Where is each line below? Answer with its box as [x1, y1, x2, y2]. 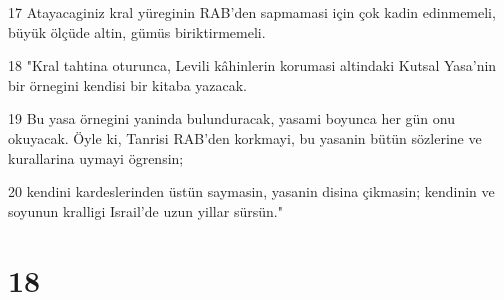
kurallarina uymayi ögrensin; [8, 147, 184, 168]
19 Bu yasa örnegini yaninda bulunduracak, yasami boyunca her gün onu [8, 108, 455, 129]
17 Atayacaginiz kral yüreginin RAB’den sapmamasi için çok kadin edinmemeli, [8, 2, 496, 22]
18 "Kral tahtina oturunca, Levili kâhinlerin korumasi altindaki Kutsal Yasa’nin [8, 55, 497, 76]
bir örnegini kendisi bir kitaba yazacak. [8, 74, 248, 95]
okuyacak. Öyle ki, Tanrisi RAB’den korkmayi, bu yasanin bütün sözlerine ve [8, 127, 482, 148]
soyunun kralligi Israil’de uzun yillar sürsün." [8, 200, 283, 221]
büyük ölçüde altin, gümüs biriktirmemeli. [8, 21, 266, 42]
